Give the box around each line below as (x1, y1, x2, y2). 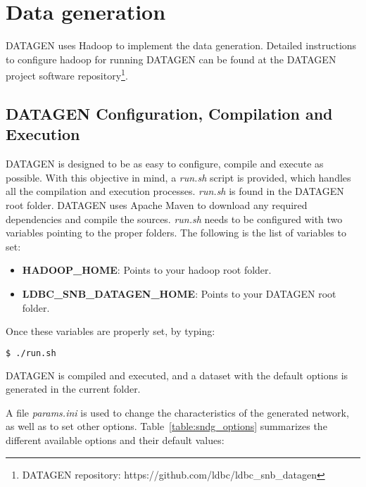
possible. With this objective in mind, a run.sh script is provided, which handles (6, 170, 351, 184)
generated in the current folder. (6, 381, 141, 396)
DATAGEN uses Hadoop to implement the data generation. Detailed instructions (6, 38, 357, 53)
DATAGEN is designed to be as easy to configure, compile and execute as (6, 156, 324, 171)
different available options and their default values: (6, 432, 225, 447)
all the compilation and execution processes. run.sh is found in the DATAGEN (6, 184, 344, 198)
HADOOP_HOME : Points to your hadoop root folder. (22, 263, 272, 277)
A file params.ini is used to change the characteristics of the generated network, (6, 405, 349, 419)
